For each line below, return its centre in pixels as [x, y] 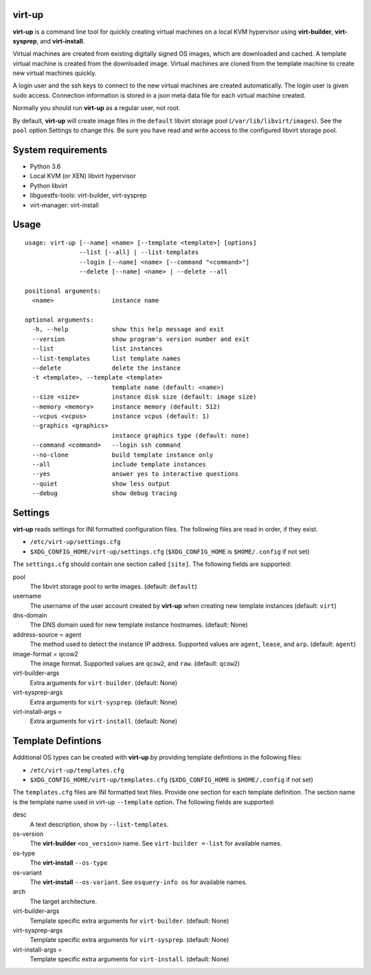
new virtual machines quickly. [55, 73]
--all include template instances [119, 464]
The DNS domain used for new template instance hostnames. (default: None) [139, 625]
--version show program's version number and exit [141, 339]
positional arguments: [63, 291]
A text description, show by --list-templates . [99, 824]
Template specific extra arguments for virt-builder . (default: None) [130, 921]
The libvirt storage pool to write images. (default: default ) [113, 586]
